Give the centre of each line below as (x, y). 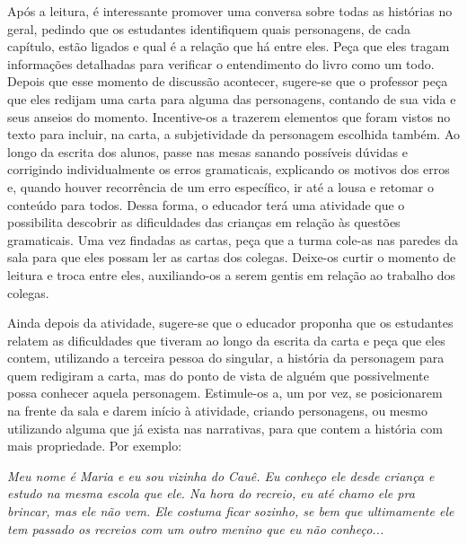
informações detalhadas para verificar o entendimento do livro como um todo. (221, 63)
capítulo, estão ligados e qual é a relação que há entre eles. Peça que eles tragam (229, 46)
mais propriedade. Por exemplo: (95, 446)
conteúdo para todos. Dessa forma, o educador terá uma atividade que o (206, 204)
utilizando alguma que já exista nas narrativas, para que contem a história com (225, 428)
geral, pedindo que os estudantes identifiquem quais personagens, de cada (209, 28)
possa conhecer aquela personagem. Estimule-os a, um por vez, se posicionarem (225, 393)
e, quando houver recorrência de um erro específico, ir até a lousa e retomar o (220, 186)
